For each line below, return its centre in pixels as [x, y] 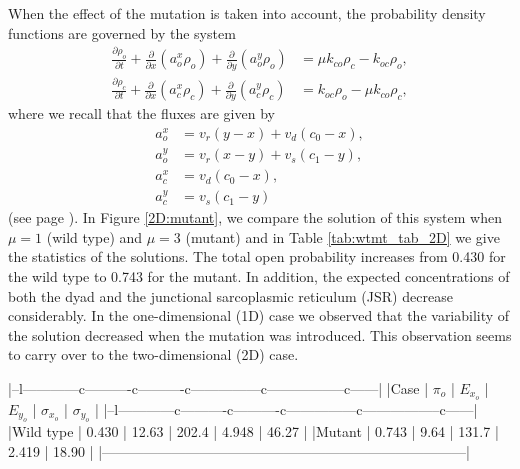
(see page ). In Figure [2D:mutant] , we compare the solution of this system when [255, 217]
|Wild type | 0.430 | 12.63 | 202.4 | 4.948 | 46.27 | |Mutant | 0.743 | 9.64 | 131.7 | [253, 431]
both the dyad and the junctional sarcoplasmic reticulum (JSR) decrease [230, 295]
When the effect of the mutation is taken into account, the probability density [247, 13]
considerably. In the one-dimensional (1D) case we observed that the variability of [259, 315]
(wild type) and [94, 236]
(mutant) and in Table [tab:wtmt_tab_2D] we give [342, 236]
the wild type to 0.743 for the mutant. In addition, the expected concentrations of [259, 275]
